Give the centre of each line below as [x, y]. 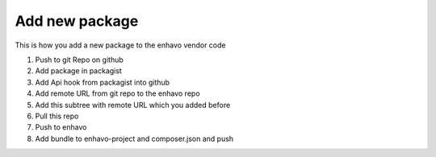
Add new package [77, 21]
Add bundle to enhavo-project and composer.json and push [134, 138]
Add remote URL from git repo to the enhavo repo [118, 93]
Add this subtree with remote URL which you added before [133, 105]
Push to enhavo [61, 127]
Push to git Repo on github [80, 60]
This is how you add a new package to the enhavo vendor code [120, 45]
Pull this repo [57, 116]
